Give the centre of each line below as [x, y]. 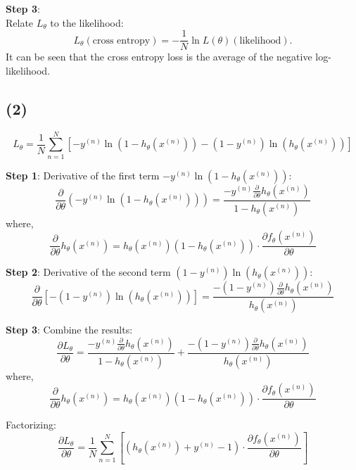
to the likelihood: [87, 22]
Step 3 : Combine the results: [69, 330]
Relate [20, 22]
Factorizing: [31, 425]
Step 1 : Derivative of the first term [83, 175]
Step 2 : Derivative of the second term [88, 272]
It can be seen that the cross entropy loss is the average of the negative [159, 57]
